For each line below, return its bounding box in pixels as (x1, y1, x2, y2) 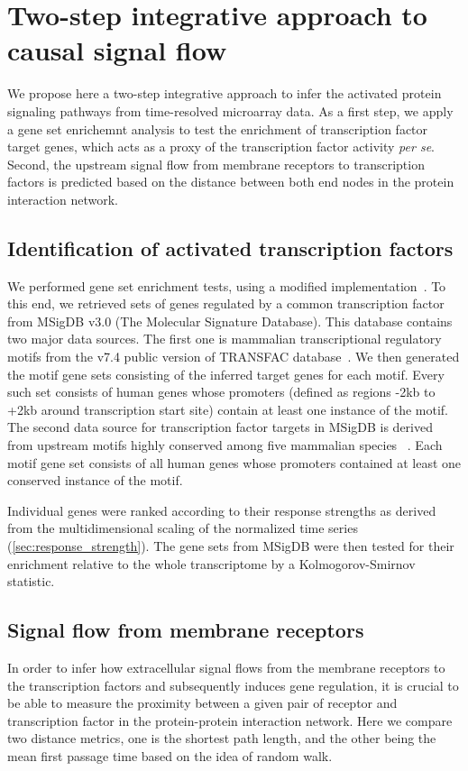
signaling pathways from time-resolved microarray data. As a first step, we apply (7, 101, 454, 120)
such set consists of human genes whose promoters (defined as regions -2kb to (7, 382, 436, 401)
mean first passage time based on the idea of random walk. (7, 746, 333, 765)
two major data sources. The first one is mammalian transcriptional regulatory (7, 329, 442, 348)
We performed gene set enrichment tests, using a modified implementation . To (7, 276, 446, 295)
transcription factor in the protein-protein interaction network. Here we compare (7, 711, 453, 730)
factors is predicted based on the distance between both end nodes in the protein (7, 172, 454, 191)
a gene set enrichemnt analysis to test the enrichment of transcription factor (7, 119, 428, 138)
